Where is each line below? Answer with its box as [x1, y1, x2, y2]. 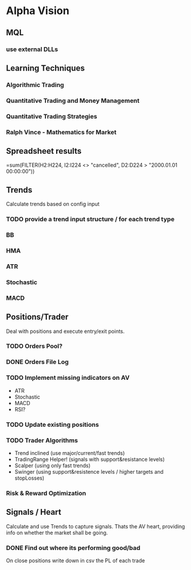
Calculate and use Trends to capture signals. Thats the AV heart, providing [6, 522, 185, 529]
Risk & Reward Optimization [6, 489, 86, 497]
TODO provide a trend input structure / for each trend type [6, 215, 175, 224]
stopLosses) [14, 474, 45, 481]
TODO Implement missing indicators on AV [6, 374, 130, 382]
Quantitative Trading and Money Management [6, 96, 140, 104]
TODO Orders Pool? [6, 342, 63, 350]
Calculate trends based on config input [6, 201, 100, 208]
